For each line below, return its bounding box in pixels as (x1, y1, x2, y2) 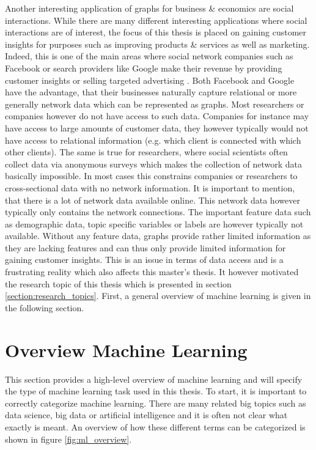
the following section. (5, 301, 84, 314)
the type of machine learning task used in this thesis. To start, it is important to (5, 385, 307, 397)
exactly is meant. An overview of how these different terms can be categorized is (5, 420, 306, 433)
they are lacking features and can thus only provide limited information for (5, 241, 286, 254)
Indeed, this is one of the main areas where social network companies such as (5, 50, 293, 62)
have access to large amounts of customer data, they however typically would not (5, 121, 309, 134)
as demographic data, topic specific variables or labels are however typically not (5, 217, 304, 230)
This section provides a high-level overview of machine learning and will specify (5, 372, 303, 385)
